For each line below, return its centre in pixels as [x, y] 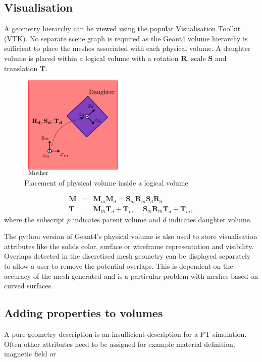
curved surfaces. [29, 286]
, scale [196, 58]
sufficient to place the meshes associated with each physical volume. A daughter [127, 48]
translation [21, 68]
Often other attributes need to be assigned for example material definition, [120, 344]
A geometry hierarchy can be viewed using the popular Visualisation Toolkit [122, 28]
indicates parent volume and [117, 219]
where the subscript [35, 219]
